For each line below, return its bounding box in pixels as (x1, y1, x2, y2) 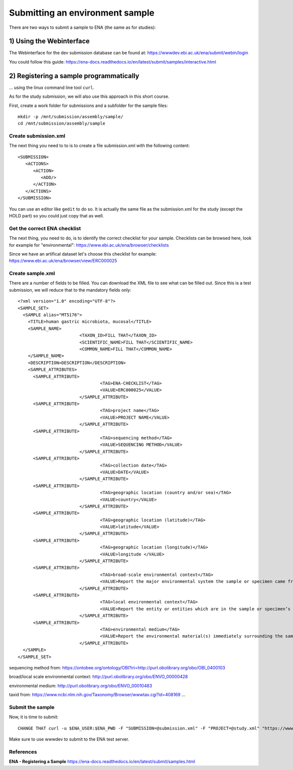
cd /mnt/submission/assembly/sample (18, 121, 105, 127)
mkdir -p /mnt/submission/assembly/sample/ (18, 114, 124, 119)
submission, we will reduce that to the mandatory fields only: (9, 287, 131, 293)
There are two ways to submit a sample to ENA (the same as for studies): (9, 24, 156, 30)
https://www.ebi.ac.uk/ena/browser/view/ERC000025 (9, 258, 117, 264)
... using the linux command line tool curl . (9, 85, 95, 90)
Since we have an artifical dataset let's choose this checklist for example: (9, 251, 157, 257)
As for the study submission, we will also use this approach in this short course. (9, 93, 169, 100)
